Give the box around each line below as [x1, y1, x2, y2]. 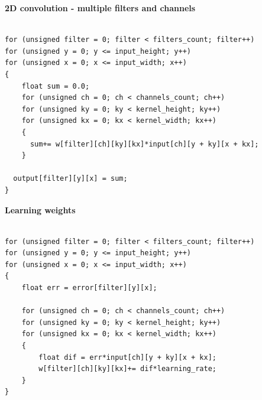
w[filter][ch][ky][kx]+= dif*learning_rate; [38, 365, 216, 373]
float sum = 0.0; [21, 82, 90, 90]
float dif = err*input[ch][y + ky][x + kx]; [38, 353, 216, 362]
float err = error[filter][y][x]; [21, 284, 157, 292]
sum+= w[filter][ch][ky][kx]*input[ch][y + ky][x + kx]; [30, 139, 259, 148]
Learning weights [5, 203, 76, 216]
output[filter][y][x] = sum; [13, 174, 128, 183]
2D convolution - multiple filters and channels [5, 2, 196, 14]
